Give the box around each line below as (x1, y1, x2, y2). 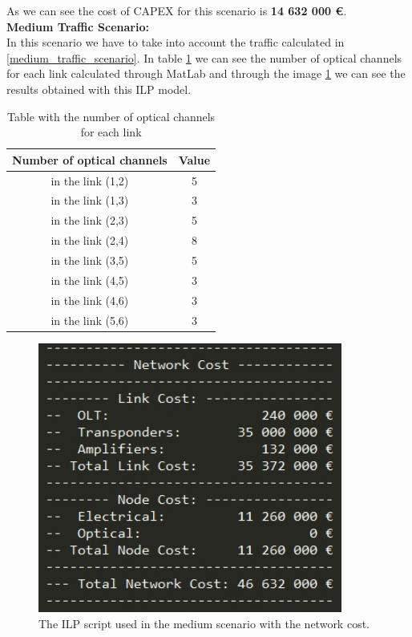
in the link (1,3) (50, 192, 129, 209)
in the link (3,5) (50, 251, 129, 268)
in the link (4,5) (50, 271, 129, 288)
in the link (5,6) (50, 311, 129, 328)
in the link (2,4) (50, 232, 129, 249)
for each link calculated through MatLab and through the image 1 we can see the (6, 65, 406, 82)
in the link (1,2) (50, 172, 129, 189)
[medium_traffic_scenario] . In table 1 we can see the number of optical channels (6, 49, 402, 66)
